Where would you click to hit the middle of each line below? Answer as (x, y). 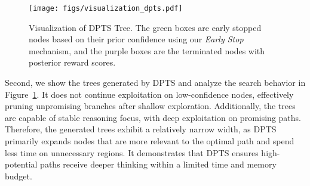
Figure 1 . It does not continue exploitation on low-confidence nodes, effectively (149, 94)
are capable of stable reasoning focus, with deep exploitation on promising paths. (153, 117)
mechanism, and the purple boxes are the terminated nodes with (147, 50)
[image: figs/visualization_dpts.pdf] (106, 8)
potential (21, 164)
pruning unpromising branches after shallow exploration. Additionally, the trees (150, 106)
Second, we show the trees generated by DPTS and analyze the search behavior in (155, 83)
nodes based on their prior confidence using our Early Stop (136, 39)
